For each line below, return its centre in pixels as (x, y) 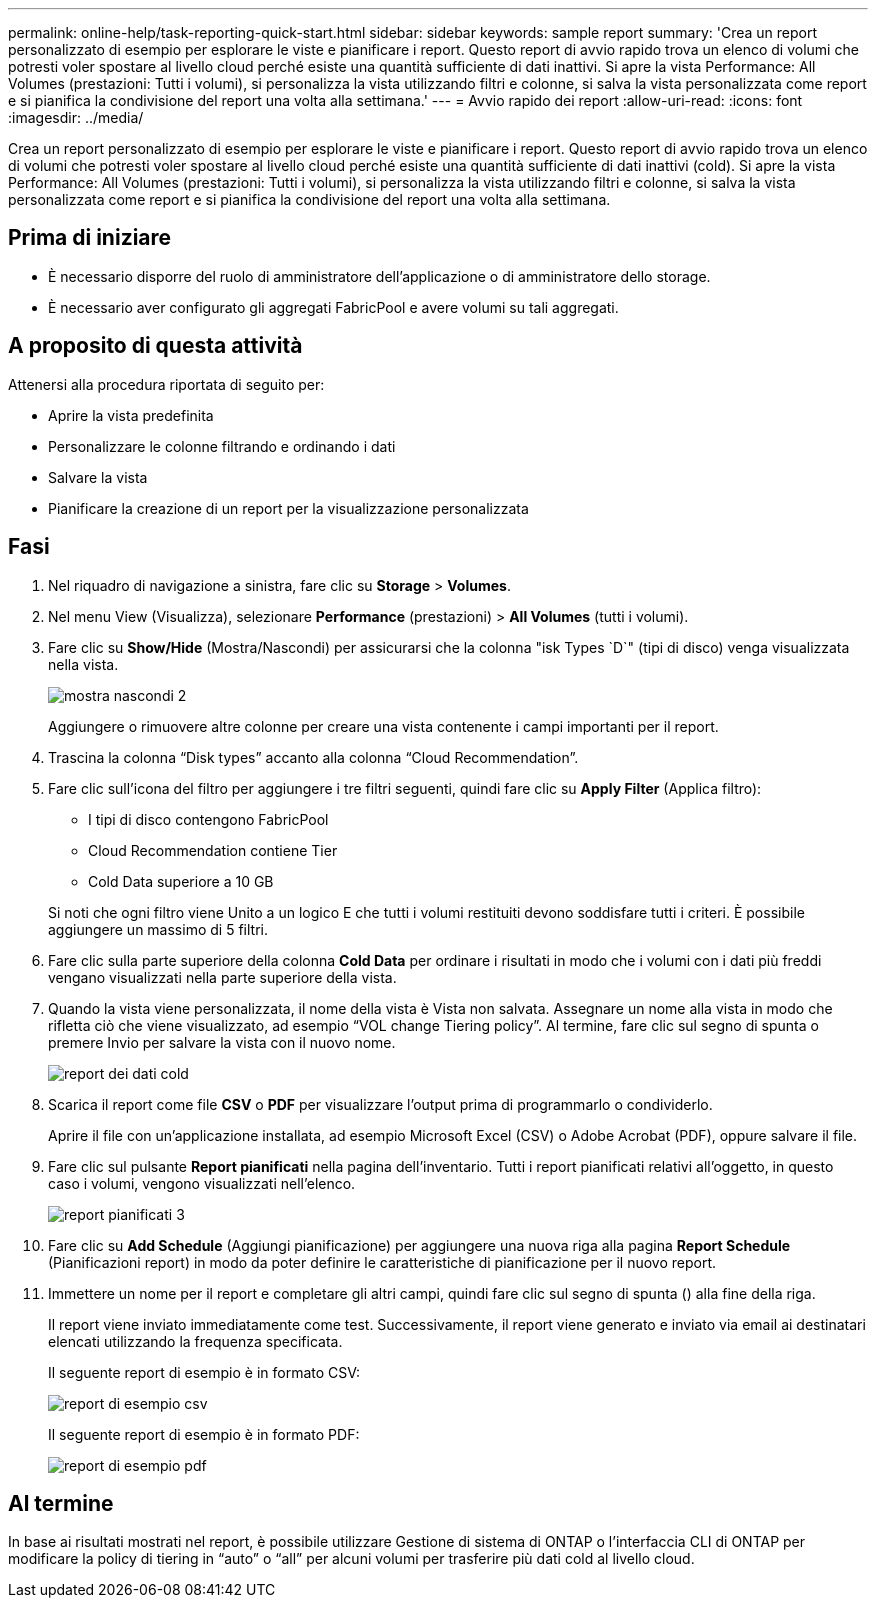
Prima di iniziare (90, 238)
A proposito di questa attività (155, 346)
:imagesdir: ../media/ (76, 117)
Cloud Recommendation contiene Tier (213, 850)
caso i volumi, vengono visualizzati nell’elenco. (202, 1183)
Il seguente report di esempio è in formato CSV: (204, 1372)
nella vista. (83, 664)
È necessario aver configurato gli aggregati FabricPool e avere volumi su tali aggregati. (333, 307)
